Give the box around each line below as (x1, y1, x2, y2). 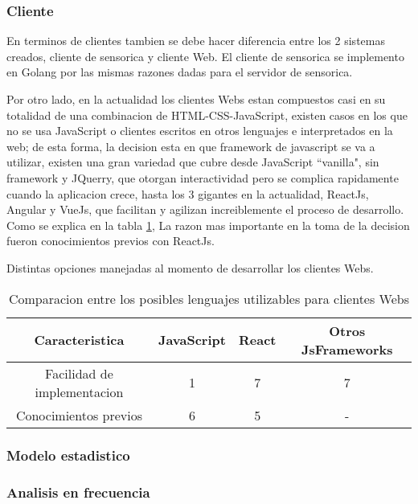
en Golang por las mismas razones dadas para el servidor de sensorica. (6, 64, 353, 80)
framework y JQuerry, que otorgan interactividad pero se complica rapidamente (6, 169, 399, 186)
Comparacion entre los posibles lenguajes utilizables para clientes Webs (8, 289, 410, 308)
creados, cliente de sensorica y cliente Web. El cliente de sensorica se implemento (6, 47, 404, 64)
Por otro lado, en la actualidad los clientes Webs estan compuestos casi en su (6, 91, 386, 107)
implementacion (35, 382, 124, 401)
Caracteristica (34, 330, 125, 350)
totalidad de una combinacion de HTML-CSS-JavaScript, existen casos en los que (6, 106, 408, 123)
